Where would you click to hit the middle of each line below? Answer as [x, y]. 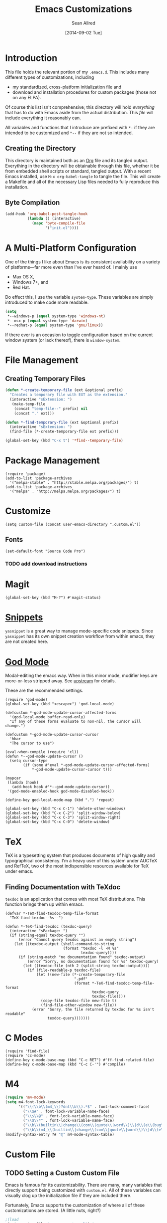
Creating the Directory [41, 148]
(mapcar [13, 778]
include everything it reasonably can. [43, 118]
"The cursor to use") [32, 743]
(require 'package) [25, 474]
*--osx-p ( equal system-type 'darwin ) [47, 321]
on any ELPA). [27, 97]
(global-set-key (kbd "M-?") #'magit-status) [53, 598]
